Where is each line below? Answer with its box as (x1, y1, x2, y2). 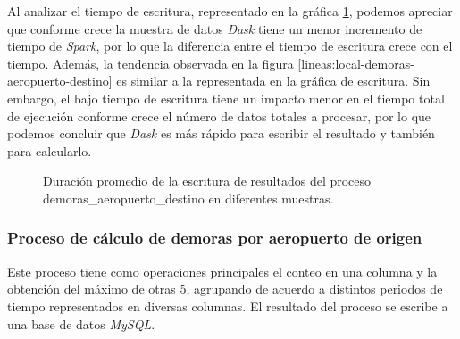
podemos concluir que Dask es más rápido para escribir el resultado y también (7, 124, 435, 143)
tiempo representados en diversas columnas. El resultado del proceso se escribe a (7, 296, 448, 315)
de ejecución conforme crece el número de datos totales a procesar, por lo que (7, 106, 431, 125)
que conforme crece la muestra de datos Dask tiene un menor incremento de (7, 19, 422, 37)
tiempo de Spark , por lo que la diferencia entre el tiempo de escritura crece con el (7, 37, 453, 55)
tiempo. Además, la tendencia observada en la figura (7, 54, 294, 72)
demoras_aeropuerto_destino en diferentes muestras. (43, 188, 334, 207)
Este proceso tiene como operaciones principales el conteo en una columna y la (7, 261, 438, 280)
